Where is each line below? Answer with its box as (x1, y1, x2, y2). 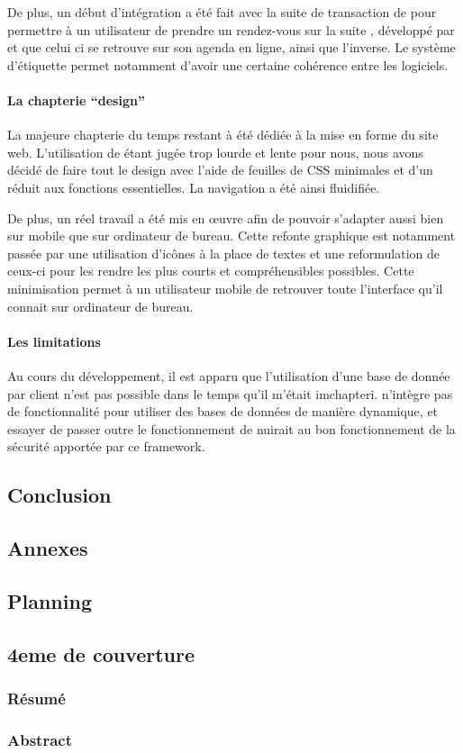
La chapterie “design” (7, 90, 145, 109)
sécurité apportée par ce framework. (7, 437, 205, 456)
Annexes (7, 534, 88, 562)
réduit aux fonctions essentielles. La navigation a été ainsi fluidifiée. (7, 177, 380, 196)
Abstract (7, 728, 72, 750)
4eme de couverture (7, 640, 195, 667)
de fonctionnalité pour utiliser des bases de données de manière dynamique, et (7, 402, 439, 421)
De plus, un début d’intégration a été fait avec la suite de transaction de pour (7, 3, 437, 21)
